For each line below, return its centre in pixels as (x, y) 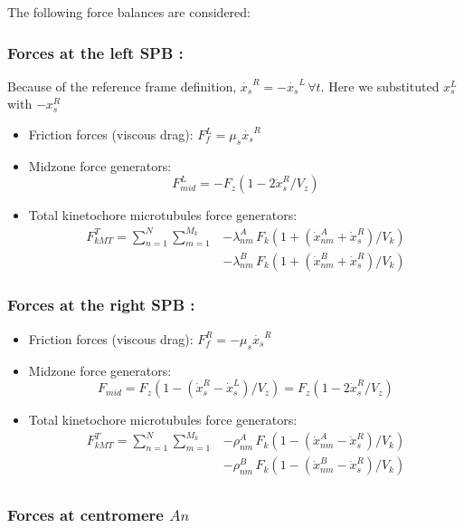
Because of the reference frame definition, (122, 86)
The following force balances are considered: (129, 12)
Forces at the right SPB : (101, 305)
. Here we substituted (380, 86)
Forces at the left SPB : (95, 52)
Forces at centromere (85, 515)
